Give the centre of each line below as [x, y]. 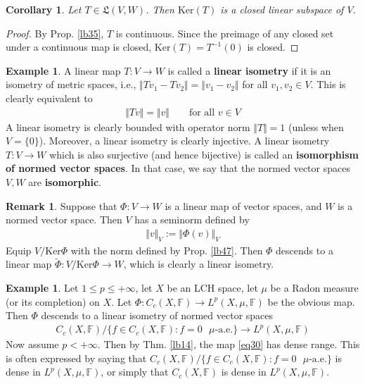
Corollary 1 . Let [44, 9]
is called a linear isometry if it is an [249, 70]
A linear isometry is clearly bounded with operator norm [128, 126]
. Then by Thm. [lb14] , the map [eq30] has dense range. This [229, 344]
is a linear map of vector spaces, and [243, 205]
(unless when [316, 126]
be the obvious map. [311, 301]
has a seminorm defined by [192, 219]
